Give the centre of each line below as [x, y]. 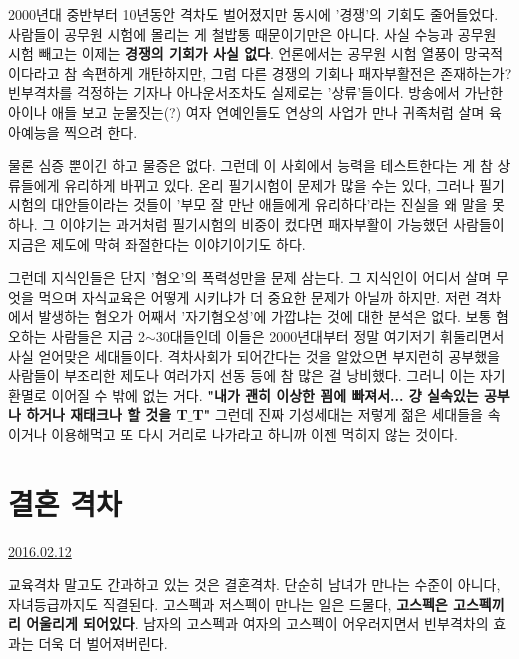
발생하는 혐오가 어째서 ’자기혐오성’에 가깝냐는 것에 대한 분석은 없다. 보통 [265, 316]
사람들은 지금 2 [98, 335]
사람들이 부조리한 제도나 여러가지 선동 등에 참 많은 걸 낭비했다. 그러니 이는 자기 [257, 375]
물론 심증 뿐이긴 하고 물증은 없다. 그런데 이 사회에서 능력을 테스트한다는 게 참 [250, 165]
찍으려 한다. [101, 131]
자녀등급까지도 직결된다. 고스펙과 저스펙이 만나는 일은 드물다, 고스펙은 [228, 603]
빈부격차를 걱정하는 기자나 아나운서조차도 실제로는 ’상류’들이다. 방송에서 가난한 [256, 92]
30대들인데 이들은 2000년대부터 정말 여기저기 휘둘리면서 [330, 335]
